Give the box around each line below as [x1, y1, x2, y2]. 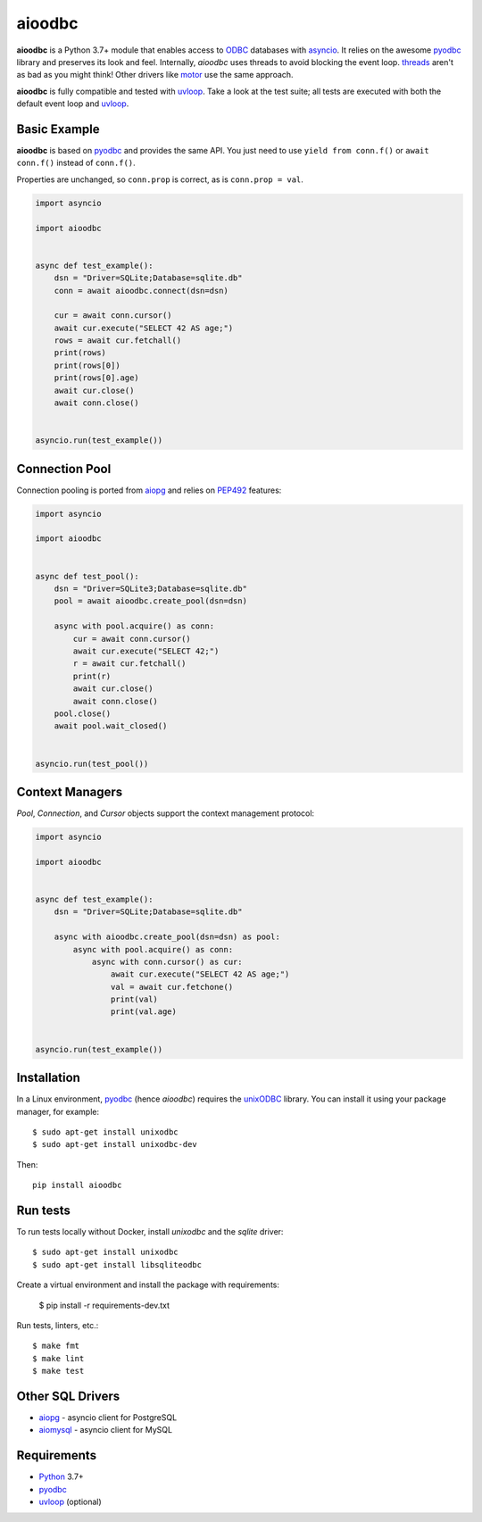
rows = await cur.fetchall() [54, 336, 182, 345]
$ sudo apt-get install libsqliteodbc [32, 1260, 203, 1269]
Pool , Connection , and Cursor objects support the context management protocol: [16, 808, 315, 819]
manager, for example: [16, 1106, 100, 1117]
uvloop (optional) [38, 1496, 102, 1508]
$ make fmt [32, 1341, 80, 1352]
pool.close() [54, 708, 112, 719]
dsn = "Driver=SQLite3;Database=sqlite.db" [54, 584, 247, 594]
